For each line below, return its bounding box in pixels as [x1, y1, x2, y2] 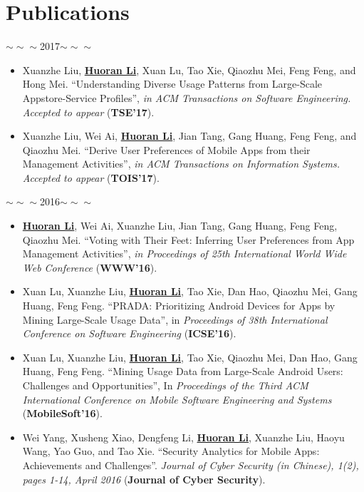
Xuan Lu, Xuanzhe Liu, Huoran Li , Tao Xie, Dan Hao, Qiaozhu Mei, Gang [22, 284, 358, 299]
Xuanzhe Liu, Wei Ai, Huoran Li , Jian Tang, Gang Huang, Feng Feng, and [22, 128, 357, 143]
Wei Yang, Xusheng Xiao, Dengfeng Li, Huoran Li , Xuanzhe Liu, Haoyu [22, 429, 345, 444]
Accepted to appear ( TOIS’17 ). [22, 170, 160, 185]
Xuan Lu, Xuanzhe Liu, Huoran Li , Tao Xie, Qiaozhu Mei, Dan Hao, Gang [22, 349, 358, 364]
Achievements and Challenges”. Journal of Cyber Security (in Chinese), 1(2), [22, 457, 359, 472]
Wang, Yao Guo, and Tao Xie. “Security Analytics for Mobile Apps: [22, 444, 320, 458]
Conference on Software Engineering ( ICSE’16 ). [22, 326, 236, 341]
